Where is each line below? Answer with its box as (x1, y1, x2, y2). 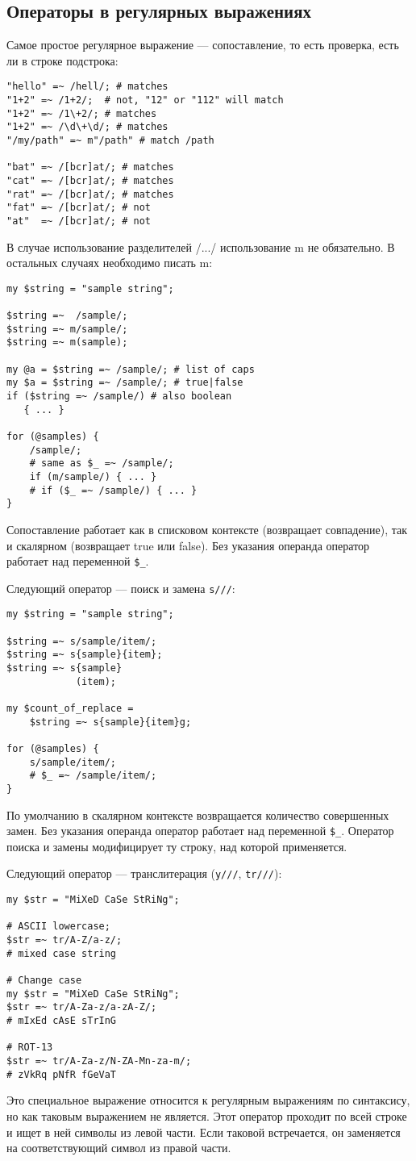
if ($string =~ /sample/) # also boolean (6, 390, 232, 403)
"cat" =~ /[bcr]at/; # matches (6, 174, 174, 186)
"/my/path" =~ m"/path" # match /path (6, 135, 214, 147)
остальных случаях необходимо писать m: (6, 254, 213, 271)
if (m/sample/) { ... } (29, 470, 157, 482)
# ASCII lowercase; (6, 921, 110, 933)
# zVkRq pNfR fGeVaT (6, 1068, 117, 1080)
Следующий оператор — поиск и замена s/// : (6, 579, 235, 596)
